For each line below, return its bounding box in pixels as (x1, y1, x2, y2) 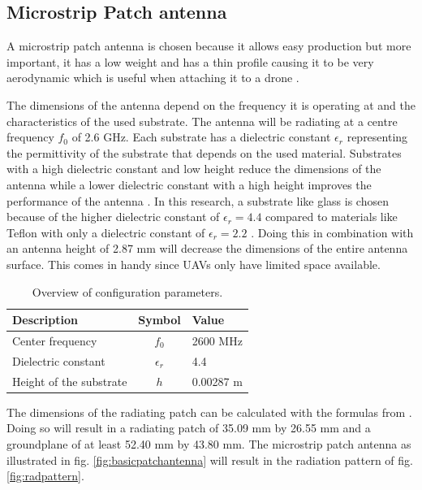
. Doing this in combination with (251, 223, 414, 241)
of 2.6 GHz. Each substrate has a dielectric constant (71, 128, 331, 145)
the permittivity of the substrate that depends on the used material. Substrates (6, 144, 402, 161)
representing (347, 128, 408, 145)
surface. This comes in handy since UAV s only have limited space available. (6, 255, 381, 272)
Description (12, 311, 79, 328)
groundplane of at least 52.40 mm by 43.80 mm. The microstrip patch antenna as (6, 435, 411, 452)
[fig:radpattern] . (6, 467, 84, 484)
